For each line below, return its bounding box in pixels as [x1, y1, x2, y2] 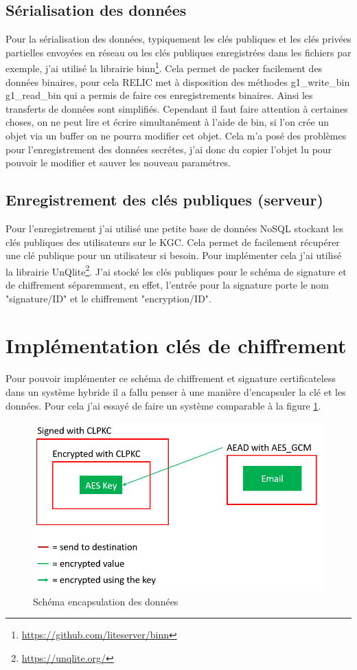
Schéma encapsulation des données [33, 594, 178, 608]
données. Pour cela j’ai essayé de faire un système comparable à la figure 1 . [5, 398, 321, 412]
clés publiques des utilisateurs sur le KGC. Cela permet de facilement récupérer [5, 234, 340, 249]
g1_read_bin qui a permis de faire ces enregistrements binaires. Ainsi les [5, 88, 313, 102]
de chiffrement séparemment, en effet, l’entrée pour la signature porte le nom [5, 278, 329, 292]
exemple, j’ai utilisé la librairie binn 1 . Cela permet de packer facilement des [5, 59, 323, 76]
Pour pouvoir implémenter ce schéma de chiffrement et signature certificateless [5, 371, 336, 386]
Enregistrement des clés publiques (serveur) [5, 189, 323, 210]
